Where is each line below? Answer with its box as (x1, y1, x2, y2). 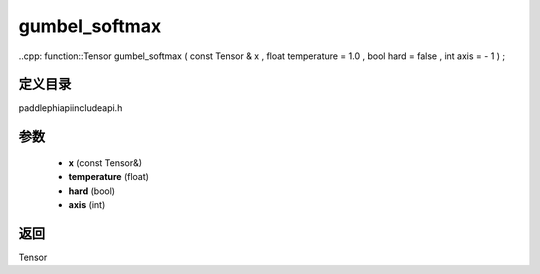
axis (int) (68, 199, 106, 211)
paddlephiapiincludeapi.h (18, 102, 123, 114)
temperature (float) (68, 171, 150, 183)
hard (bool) (68, 185, 115, 197)
